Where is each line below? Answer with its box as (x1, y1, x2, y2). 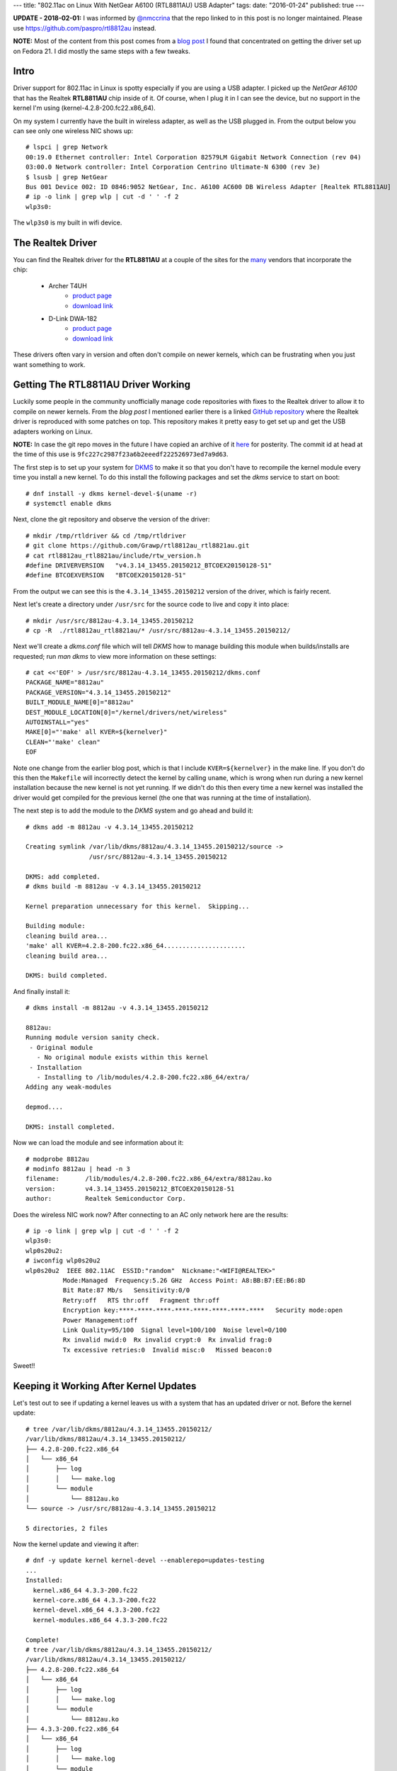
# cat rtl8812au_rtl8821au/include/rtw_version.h (25, 551, 202, 560)
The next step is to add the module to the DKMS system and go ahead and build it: (13, 806, 254, 815)
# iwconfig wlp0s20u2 (25, 1257, 100, 1264)
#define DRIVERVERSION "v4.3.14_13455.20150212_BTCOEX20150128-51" (25, 561, 272, 570)
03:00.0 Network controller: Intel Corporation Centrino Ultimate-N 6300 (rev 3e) (25, 163, 321, 171)
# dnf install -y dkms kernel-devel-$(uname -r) (25, 490, 197, 497)
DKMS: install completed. (25, 1123, 116, 1131)
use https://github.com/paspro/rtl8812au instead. (13, 23, 157, 32)
